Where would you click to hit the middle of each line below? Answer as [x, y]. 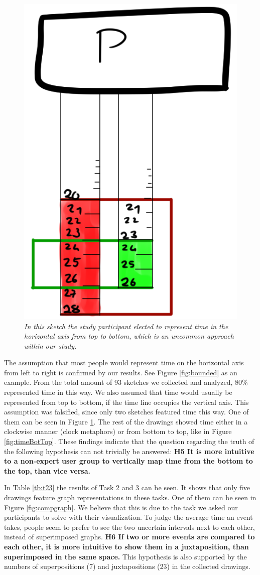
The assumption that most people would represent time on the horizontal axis [124, 363]
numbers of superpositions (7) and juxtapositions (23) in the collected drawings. [127, 566]
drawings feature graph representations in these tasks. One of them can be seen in [130, 497]
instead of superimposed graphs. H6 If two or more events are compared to [129, 537]
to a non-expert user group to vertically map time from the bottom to [128, 461]
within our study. [50, 345]
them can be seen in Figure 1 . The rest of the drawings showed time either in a [126, 421]
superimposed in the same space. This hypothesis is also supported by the [125, 556]
